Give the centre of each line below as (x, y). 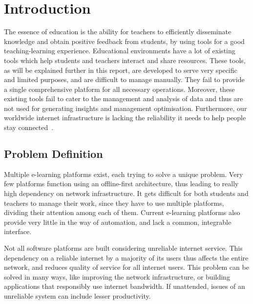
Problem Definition (53, 154)
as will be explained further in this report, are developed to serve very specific (121, 70)
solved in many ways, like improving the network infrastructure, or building (117, 276)
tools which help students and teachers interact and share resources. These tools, (125, 60)
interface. (18, 231)
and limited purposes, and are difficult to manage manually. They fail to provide (124, 79)
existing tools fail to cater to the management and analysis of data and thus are (124, 98)
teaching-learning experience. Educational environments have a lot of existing (120, 51)
